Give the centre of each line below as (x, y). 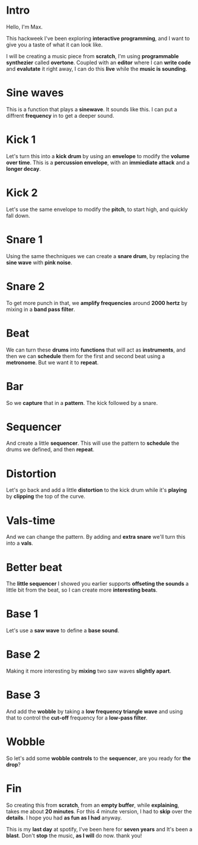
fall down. (18, 215)
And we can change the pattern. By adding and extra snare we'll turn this (96, 537)
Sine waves (35, 93)
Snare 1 (25, 239)
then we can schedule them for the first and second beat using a (86, 356)
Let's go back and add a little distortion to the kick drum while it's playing (97, 490)
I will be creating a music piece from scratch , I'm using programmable (92, 56)
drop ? (13, 764)
